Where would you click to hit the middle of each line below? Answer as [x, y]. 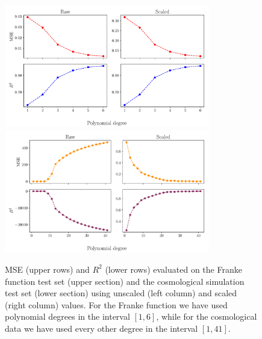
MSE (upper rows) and [47, 269]
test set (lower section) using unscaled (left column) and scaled [121, 293]
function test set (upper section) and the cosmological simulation [125, 281]
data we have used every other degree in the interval [101, 328]
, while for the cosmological [207, 316]
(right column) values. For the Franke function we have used [116, 304]
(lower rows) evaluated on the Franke [173, 269]
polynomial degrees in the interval [67, 316]
